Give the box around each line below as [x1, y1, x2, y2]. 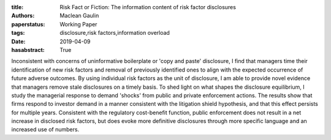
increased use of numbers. [11, 126, 80, 133]
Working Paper [59, 20, 97, 28]
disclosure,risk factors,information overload [59, 29, 170, 37]
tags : [11, 29, 25, 37]
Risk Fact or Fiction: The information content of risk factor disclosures [59, 4, 236, 10]
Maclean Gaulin [59, 12, 99, 20]
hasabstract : [11, 46, 45, 53]
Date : [11, 37, 26, 45]
